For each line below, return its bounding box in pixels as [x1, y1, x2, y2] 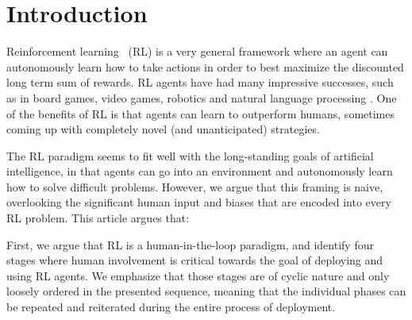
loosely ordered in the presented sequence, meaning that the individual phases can [6, 283, 406, 299]
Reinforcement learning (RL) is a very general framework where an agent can [6, 43, 388, 60]
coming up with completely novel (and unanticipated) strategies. [6, 121, 320, 137]
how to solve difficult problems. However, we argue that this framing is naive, [6, 178, 383, 195]
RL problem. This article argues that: [6, 210, 190, 226]
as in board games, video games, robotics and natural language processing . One [6, 89, 397, 106]
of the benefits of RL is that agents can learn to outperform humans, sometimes [6, 105, 395, 121]
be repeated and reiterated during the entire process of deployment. [6, 299, 336, 315]
